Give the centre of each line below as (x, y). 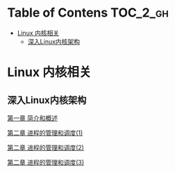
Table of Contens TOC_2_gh (88, 13)
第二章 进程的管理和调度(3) (46, 162)
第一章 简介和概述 (32, 118)
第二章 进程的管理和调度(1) (45, 133)
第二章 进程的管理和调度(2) (46, 147)
